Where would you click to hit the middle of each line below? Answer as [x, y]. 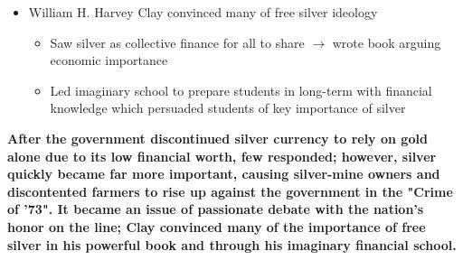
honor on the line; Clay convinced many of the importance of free [217, 226]
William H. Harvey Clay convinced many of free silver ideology [203, 12]
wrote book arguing [387, 42]
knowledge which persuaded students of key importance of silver [228, 108]
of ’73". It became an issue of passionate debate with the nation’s [216, 209]
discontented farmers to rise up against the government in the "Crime [230, 191]
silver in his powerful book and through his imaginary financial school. [232, 244]
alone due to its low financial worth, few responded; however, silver [222, 156]
